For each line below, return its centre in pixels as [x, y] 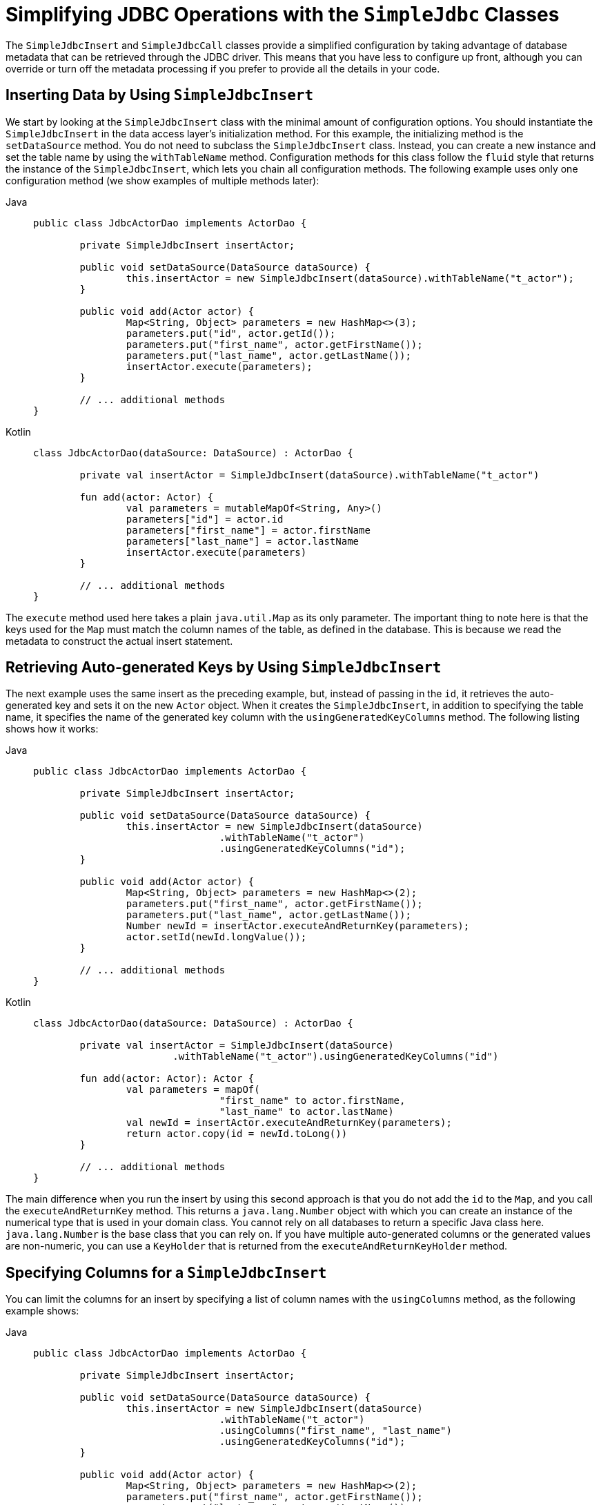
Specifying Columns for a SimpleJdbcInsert [166, 1272]
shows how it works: [52, 729]
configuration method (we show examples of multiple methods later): [162, 180]
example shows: [42, 1311]
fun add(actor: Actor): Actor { [167, 1079]
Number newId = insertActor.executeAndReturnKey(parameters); [298, 926]
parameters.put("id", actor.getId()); [231, 333]
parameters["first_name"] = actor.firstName [248, 530]
